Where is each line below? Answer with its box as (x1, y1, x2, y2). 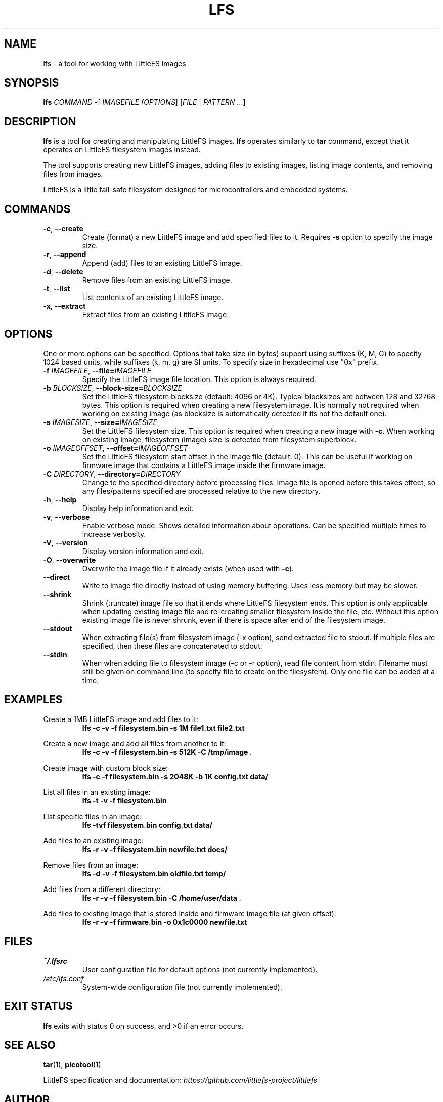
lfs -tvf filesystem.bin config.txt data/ (82, 820, 212, 829)
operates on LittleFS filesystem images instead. (43, 145, 201, 154)
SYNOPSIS (4, 76, 59, 90)
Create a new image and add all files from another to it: (43, 739, 226, 748)
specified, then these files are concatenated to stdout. (82, 641, 262, 650)
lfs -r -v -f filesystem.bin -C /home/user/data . (82, 893, 241, 902)
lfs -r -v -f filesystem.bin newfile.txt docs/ (82, 844, 228, 854)
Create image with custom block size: (43, 763, 168, 772)
